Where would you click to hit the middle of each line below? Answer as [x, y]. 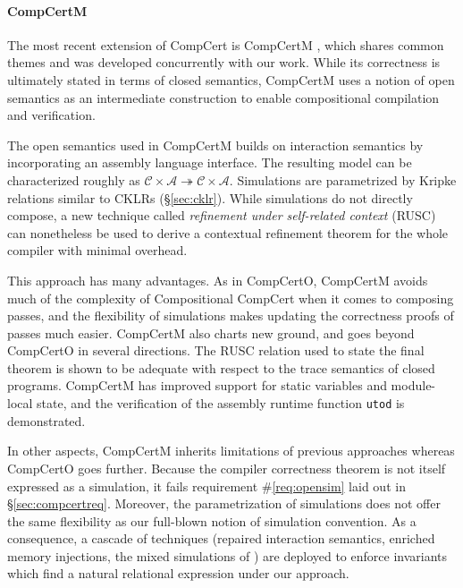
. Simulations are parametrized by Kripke [343, 179]
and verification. [51, 115]
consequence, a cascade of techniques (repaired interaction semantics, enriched [221, 538]
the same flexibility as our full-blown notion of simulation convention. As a [212, 520]
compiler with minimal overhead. [97, 250]
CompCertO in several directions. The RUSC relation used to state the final [216, 350]
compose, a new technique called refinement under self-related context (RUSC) [222, 215]
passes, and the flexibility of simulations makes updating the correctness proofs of [231, 315]
